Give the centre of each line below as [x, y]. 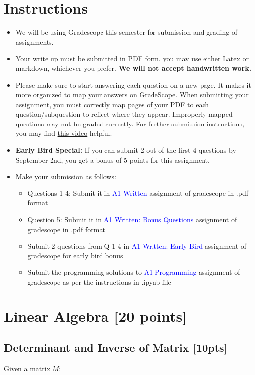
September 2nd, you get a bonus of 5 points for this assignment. [113, 159]
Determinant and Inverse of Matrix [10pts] [116, 347]
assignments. [35, 41]
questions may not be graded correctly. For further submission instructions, [130, 123]
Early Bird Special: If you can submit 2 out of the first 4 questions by [126, 150]
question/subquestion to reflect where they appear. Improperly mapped [124, 114]
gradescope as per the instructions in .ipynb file [99, 282]
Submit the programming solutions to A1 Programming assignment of [134, 272]
